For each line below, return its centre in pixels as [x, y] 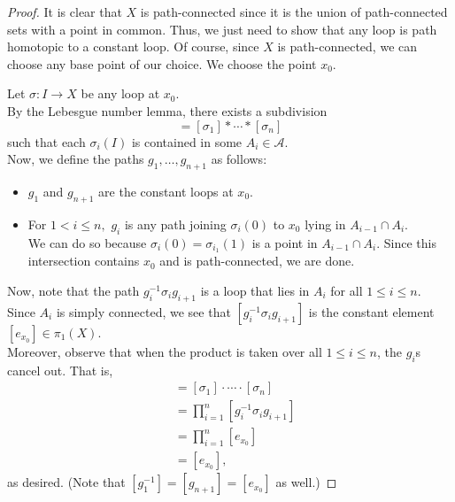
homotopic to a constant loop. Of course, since [133, 46]
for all [347, 290]
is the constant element [371, 311]
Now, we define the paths [76, 159]
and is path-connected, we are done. [257, 261]
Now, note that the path [73, 290]
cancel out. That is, [60, 370]
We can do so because [87, 242]
